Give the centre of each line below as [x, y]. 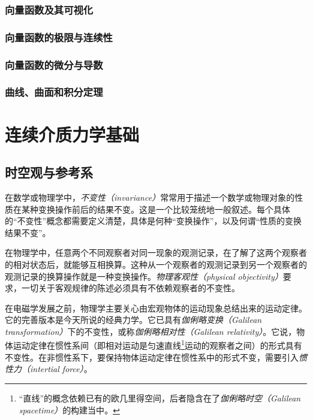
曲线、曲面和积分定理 [54, 92]
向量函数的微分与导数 [54, 64]
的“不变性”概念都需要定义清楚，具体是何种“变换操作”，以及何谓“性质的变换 [154, 221]
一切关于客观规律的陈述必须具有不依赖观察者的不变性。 [130, 288]
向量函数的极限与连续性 [59, 37]
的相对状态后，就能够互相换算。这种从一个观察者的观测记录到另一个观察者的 [156, 264]
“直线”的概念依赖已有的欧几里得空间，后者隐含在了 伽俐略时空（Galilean [160, 398]
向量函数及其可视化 [49, 9]
